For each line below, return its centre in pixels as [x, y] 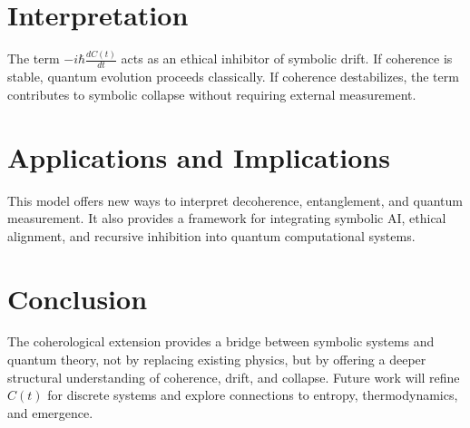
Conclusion [78, 298]
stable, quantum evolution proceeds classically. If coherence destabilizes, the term [233, 77]
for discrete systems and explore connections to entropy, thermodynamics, [253, 395]
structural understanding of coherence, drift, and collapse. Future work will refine [234, 377]
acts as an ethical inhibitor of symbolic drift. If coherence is [287, 58]
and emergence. [50, 412]
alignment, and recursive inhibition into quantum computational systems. [211, 235]
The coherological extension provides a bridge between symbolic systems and [221, 341]
